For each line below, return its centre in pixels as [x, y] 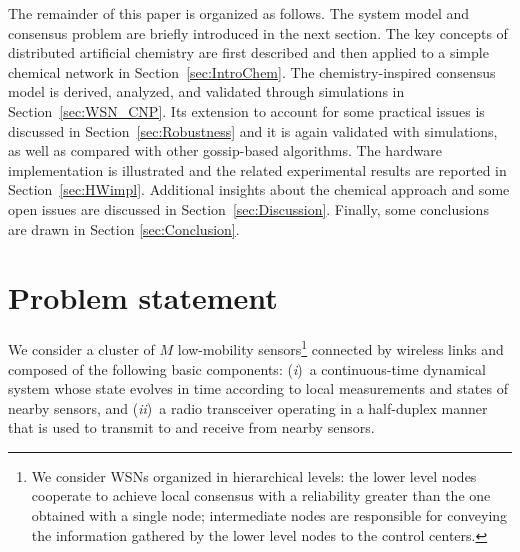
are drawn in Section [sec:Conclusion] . [124, 228]
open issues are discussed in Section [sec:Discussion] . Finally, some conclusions [248, 208]
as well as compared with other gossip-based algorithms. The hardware [225, 150]
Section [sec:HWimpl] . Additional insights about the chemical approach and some [259, 189]
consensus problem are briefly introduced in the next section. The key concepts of [258, 32]
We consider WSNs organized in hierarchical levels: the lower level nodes [254, 475]
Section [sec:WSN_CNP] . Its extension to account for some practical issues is [246, 110]
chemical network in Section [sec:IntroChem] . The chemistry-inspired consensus [252, 71]
